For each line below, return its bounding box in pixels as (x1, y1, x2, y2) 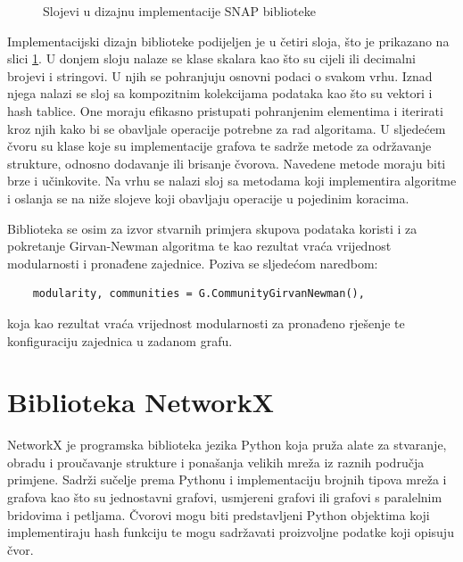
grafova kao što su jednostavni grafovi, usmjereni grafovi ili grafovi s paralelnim (7, 488, 442, 506)
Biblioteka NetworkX (7, 384, 274, 420)
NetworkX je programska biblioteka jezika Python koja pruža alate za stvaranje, (7, 435, 447, 454)
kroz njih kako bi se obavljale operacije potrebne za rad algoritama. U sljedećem (7, 119, 446, 137)
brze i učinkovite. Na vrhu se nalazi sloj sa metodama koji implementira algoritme (7, 171, 457, 190)
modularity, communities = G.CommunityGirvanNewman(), (32, 287, 365, 301)
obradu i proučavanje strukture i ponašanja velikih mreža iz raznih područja (7, 452, 425, 471)
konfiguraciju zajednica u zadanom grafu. (7, 331, 233, 350)
